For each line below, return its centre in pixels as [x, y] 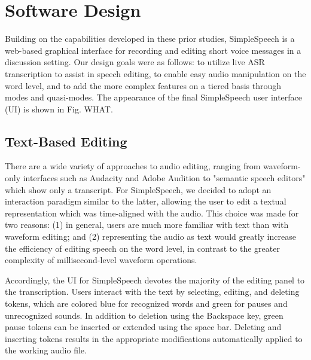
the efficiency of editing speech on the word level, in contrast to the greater [142, 248]
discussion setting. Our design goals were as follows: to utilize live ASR [135, 62]
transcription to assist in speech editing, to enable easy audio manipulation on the [155, 73]
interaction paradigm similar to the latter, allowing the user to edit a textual [146, 201]
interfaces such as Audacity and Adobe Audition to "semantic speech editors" [164, 178]
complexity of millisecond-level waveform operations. [101, 260]
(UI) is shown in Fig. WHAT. [59, 109]
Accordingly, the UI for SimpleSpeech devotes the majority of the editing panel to [155, 280]
